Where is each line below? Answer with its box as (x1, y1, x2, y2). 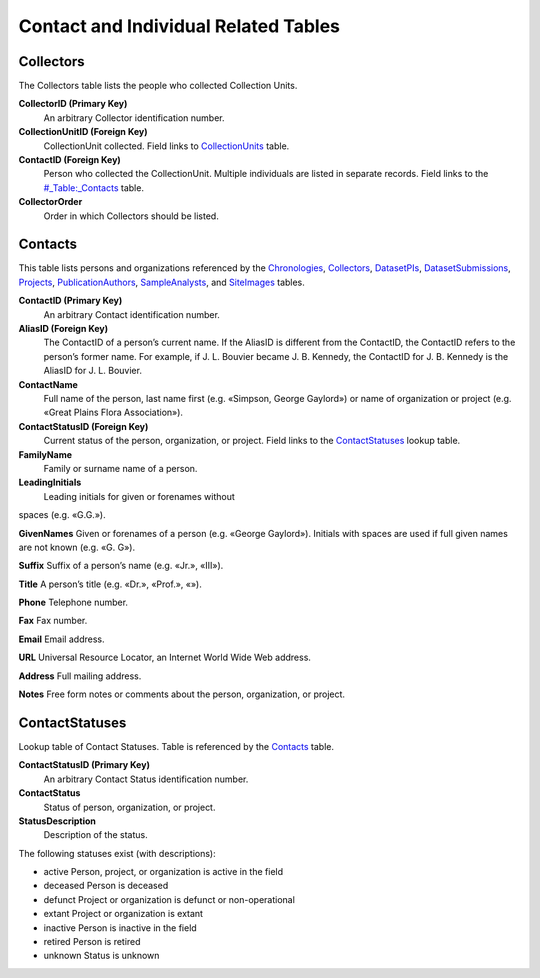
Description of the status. (43, 829, 149, 841)
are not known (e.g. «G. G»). (18, 541, 135, 553)
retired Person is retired (43, 936, 141, 948)
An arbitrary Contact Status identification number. (43, 773, 249, 785)
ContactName (18, 378, 79, 390)
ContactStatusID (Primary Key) (18, 759, 150, 771)
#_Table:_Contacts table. (43, 181, 145, 194)
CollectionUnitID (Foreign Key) (18, 126, 148, 138)
